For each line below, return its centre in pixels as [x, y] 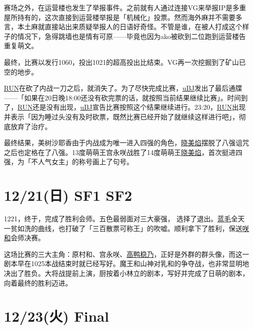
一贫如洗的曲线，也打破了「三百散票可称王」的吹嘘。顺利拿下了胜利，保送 [123, 228]
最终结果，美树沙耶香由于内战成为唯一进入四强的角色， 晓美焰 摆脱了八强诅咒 [126, 143]
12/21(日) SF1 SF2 [68, 195]
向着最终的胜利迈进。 [38, 282]
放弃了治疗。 [31, 126]
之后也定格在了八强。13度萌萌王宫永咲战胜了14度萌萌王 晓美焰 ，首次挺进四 [123, 152]
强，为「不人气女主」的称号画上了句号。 [69, 162]
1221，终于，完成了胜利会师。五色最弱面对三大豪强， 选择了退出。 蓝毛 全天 [124, 219]
